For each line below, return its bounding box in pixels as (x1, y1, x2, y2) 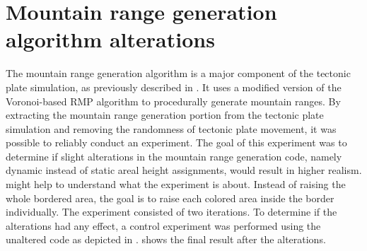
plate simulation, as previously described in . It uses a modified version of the (6, 79, 342, 94)
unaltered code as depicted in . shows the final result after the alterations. (6, 232, 326, 247)
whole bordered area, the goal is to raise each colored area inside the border (6, 190, 334, 205)
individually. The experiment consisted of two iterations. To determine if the (6, 204, 337, 219)
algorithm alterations (6, 25, 215, 54)
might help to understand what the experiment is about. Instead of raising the (6, 177, 346, 192)
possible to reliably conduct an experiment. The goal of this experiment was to (6, 135, 347, 150)
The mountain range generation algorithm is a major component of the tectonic (6, 66, 351, 81)
